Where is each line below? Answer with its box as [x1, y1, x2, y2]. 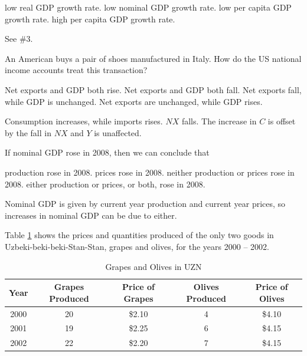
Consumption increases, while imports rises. [5, 115, 163, 127]
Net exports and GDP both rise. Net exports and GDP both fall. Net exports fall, [5, 83, 302, 95]
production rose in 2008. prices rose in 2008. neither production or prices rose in [5, 166, 295, 178]
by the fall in [5, 126, 51, 139]
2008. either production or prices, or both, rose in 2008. [5, 177, 205, 190]
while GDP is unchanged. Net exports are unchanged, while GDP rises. [5, 95, 263, 107]
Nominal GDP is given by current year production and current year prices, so [5, 197, 286, 210]
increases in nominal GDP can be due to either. [5, 209, 177, 221]
